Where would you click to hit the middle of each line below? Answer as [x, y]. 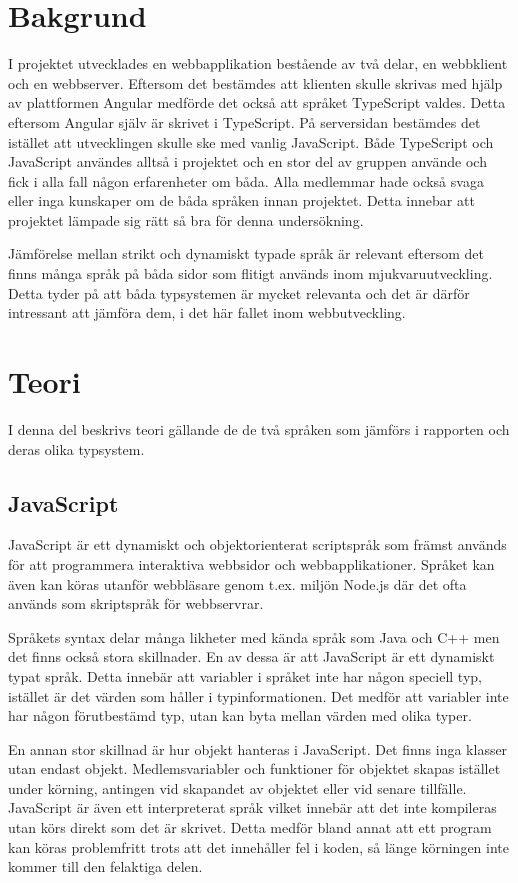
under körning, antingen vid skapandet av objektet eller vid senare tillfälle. [237, 787]
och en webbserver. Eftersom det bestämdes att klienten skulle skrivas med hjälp [255, 82]
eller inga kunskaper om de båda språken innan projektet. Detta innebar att [241, 200]
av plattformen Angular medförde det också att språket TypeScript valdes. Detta [257, 102]
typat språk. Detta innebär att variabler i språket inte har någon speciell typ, [245, 675]
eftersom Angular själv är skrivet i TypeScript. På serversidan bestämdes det [244, 121]
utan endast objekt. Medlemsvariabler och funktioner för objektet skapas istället [254, 768]
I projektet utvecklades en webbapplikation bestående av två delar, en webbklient [258, 63]
